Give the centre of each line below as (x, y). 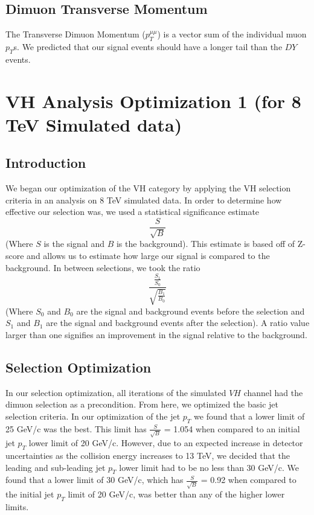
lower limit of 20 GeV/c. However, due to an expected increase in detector (166, 443)
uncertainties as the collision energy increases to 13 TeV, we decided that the (148, 456)
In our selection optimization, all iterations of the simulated (116, 392)
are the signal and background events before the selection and (191, 311)
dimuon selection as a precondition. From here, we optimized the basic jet (142, 404)
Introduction (46, 163)
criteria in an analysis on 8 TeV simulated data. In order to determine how (144, 200)
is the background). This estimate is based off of (206, 244)
